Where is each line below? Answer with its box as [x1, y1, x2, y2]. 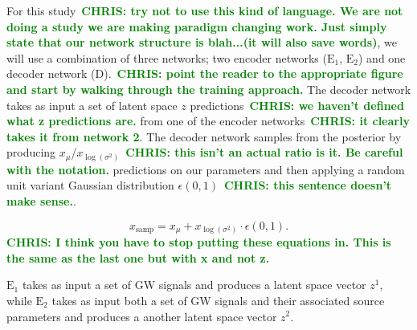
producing [6, 144, 56, 161]
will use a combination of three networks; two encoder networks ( [6, 49, 327, 66]
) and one [358, 49, 406, 66]
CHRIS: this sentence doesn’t [223, 177, 392, 194]
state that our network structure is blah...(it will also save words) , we [6, 34, 397, 51]
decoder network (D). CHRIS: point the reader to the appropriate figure [6, 65, 403, 82]
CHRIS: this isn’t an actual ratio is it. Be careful [125, 144, 403, 161]
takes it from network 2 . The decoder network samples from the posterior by [6, 128, 402, 145]
